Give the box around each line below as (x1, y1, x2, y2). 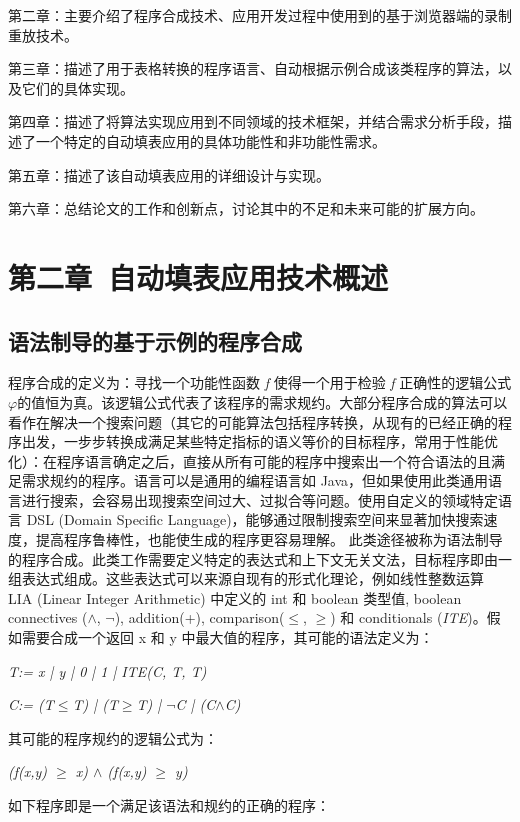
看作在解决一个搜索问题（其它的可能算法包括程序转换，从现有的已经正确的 (8, 411, 498, 432)
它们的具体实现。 (21, 77, 134, 98)
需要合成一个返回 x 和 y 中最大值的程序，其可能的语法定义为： (21, 627, 434, 648)
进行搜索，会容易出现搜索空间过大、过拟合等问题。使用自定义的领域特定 (21, 489, 498, 510)
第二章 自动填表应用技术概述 (8, 256, 389, 297)
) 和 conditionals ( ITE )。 (330, 607, 487, 628)
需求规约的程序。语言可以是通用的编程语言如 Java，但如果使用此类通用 (21, 470, 489, 491)
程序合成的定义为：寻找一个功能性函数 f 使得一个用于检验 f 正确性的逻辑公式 (8, 372, 512, 393)
